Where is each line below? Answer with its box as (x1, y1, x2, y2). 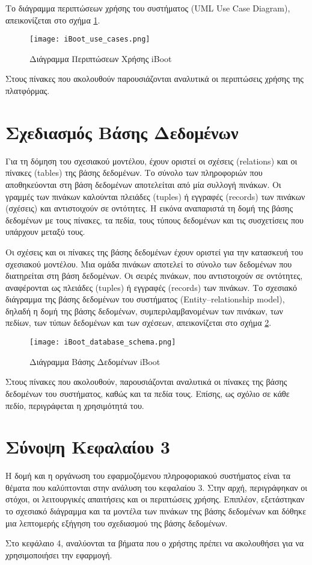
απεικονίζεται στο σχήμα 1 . (5, 13, 100, 26)
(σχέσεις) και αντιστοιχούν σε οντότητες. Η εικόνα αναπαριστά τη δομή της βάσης (5, 202, 293, 214)
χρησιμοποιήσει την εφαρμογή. (5, 548, 112, 561)
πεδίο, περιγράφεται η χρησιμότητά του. (5, 399, 144, 411)
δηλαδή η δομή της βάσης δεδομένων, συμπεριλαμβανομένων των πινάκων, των (5, 304, 283, 317)
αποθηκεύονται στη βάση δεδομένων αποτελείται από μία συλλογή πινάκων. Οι (5, 178, 281, 190)
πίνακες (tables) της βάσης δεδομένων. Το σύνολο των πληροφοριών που (5, 166, 263, 179)
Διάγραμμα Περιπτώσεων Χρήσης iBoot (29, 52, 172, 64)
